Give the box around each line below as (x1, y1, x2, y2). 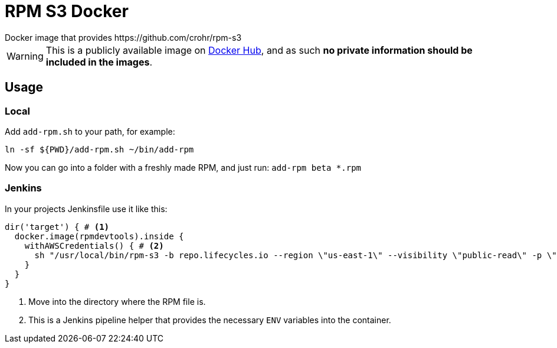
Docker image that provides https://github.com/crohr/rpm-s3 (5, 32, 242, 43)
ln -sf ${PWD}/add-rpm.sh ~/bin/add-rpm (5, 144, 194, 154)
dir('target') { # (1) (5, 222, 110, 232)
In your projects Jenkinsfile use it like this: (5, 203, 168, 214)
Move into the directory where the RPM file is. (28, 296, 206, 307)
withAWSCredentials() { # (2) (24, 240, 164, 251)
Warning (6, 50, 44, 62)
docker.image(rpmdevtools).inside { (14, 231, 184, 241)
